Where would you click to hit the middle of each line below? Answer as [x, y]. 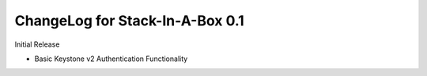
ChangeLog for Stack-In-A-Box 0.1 [129, 21]
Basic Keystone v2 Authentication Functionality [111, 59]
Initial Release [37, 44]
